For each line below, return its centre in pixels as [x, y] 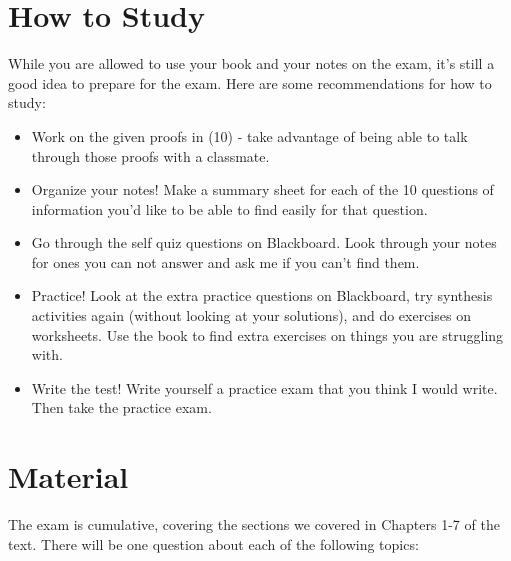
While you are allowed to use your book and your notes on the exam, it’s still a [251, 63]
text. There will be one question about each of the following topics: [213, 543]
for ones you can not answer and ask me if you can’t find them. [225, 261]
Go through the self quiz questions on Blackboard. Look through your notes [264, 242]
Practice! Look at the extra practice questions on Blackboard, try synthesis [262, 295]
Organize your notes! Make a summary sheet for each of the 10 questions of [262, 189]
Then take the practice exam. [121, 407]
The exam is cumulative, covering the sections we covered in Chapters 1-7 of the [254, 524]
